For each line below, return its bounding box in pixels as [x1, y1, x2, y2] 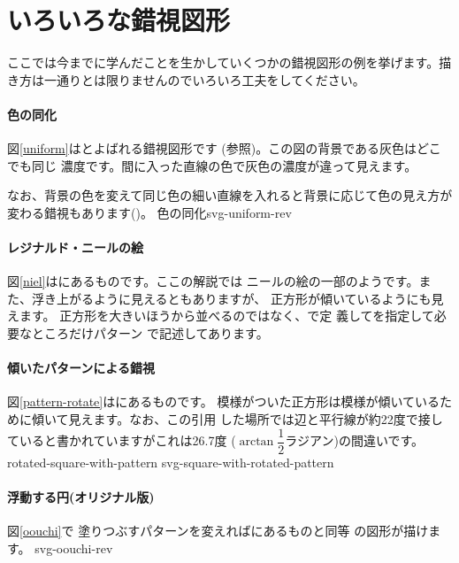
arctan [239, 436, 274, 449]
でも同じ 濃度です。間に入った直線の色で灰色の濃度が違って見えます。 [7, 156, 417, 174]
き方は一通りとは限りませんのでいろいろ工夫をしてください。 [7, 70, 365, 89]
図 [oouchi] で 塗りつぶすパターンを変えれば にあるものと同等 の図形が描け [7, 521, 429, 540]
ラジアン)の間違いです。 [285, 431, 425, 450]
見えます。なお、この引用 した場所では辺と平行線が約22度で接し [68, 410, 443, 428]
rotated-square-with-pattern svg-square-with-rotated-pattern [7, 452, 334, 471]
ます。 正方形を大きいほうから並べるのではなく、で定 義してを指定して [19, 306, 434, 325]
